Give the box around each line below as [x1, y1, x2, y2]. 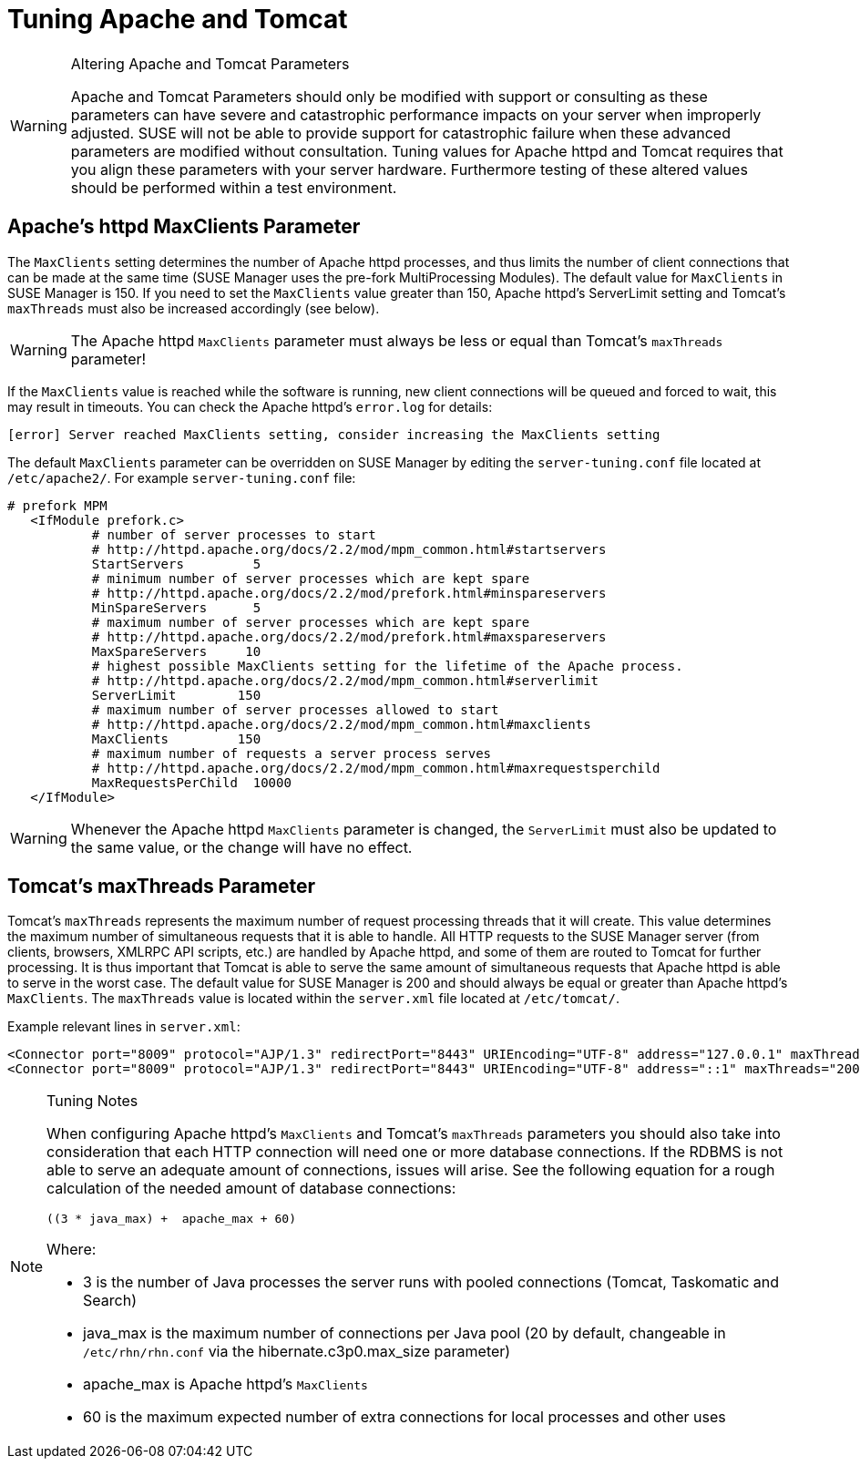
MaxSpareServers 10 [91, 643, 261, 659]
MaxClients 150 [91, 731, 261, 746]
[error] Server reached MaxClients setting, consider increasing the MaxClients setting [7, 426, 660, 442]
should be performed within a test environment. [70, 178, 397, 197]
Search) [83, 1291, 137, 1310]
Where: [46, 1240, 97, 1259]
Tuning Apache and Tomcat [7, 4, 348, 35]
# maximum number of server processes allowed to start [91, 702, 499, 717]
